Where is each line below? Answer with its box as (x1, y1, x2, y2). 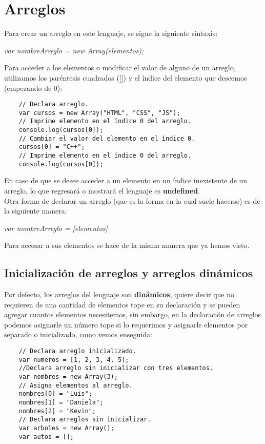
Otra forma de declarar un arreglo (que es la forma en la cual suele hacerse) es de (4, 195, 260, 206)
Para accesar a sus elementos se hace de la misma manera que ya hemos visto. (4, 240, 250, 250)
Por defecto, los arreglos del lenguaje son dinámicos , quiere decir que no (4, 289, 235, 300)
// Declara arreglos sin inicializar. (18, 416, 151, 423)
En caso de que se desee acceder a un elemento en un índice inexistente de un (4, 175, 248, 186)
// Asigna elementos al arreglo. (18, 381, 133, 389)
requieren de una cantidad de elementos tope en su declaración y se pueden (4, 299, 240, 310)
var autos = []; (18, 433, 74, 440)
